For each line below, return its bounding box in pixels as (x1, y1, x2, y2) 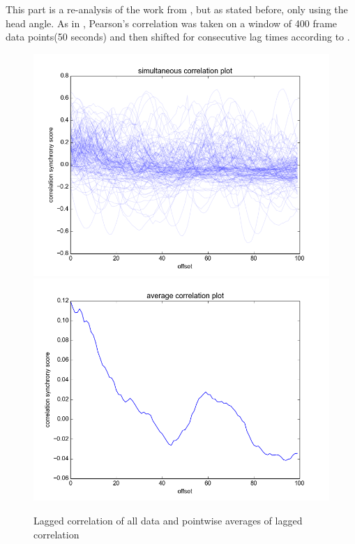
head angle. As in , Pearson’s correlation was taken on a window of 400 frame (6, 15, 338, 30)
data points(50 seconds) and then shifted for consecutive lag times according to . (6, 29, 350, 44)
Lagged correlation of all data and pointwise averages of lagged (33, 513, 303, 527)
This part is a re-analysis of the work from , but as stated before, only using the (6, 2, 348, 16)
